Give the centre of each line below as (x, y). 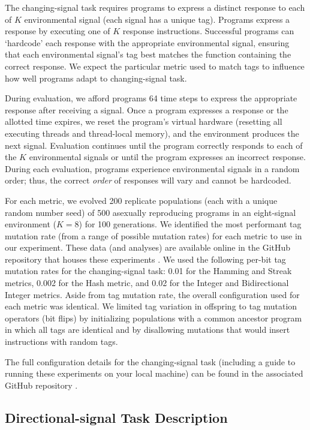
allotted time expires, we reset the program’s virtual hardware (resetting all (144, 121)
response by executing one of (58, 31)
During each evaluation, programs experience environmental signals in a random (152, 168)
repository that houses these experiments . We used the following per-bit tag (145, 259)
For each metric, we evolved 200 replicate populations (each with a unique (141, 200)
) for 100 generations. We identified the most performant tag (190, 224)
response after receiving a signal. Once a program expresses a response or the (147, 109)
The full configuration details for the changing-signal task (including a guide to (150, 361)
